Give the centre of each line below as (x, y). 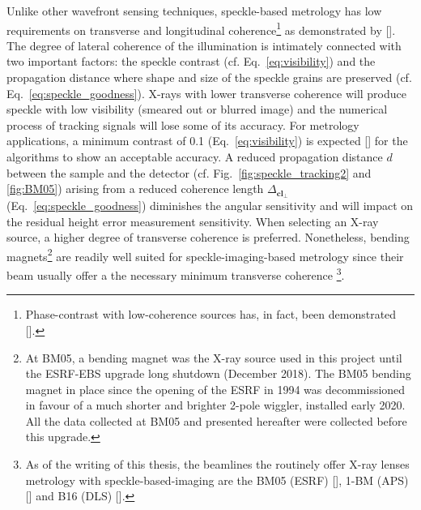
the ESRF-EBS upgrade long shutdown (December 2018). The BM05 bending (218, 373)
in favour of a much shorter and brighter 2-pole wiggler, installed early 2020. (215, 405)
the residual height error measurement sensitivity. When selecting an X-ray (193, 221)
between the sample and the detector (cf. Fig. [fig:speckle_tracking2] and (189, 172)
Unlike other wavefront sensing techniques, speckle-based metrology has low (194, 11)
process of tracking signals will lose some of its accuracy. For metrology (183, 124)
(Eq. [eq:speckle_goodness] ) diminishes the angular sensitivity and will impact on (210, 206)
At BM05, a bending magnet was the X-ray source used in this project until (214, 357)
